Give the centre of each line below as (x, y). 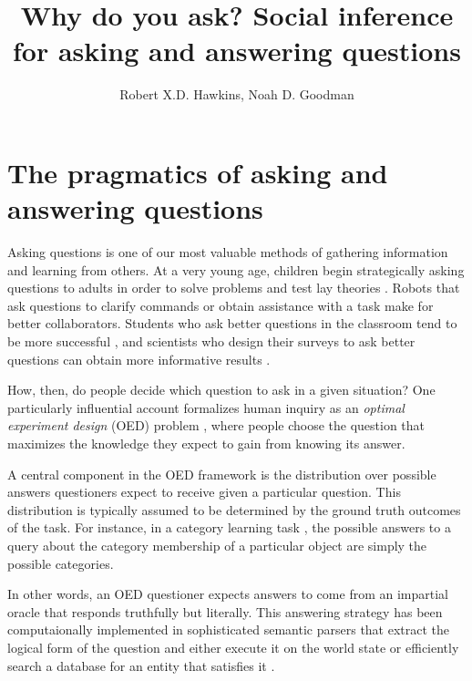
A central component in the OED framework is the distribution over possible (222, 474)
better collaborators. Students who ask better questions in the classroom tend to (232, 323)
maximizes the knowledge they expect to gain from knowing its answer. (206, 443)
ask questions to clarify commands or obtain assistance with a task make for (221, 305)
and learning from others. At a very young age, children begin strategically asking (236, 269)
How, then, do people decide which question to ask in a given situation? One (221, 390)
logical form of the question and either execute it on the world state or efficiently (233, 647)
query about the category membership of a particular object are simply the (217, 545)
